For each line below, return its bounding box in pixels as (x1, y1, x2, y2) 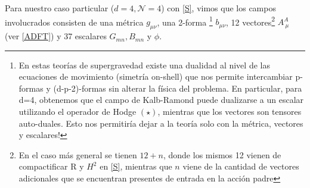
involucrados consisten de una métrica (5, 15, 144, 28)
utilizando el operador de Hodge (18, 105, 137, 118)
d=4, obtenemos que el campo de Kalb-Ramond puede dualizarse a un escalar (18, 93, 304, 106)
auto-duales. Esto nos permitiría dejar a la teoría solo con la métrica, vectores (18, 117, 303, 129)
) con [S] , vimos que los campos (161, 2, 276, 14)
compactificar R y (18, 160, 84, 173)
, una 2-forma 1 (157, 14, 213, 28)
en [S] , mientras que (100, 160, 172, 173)
